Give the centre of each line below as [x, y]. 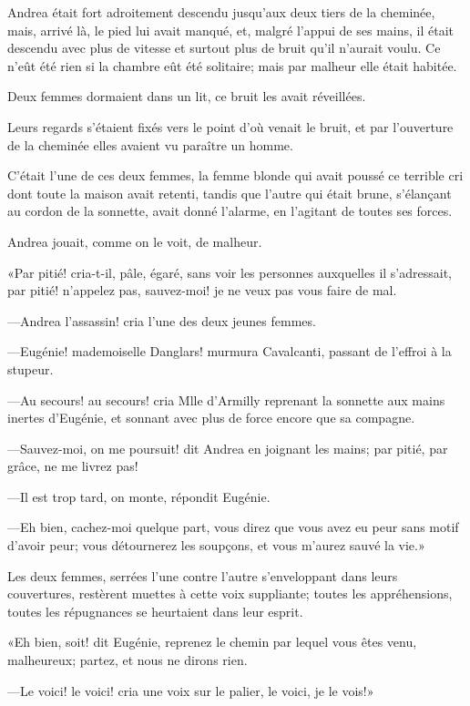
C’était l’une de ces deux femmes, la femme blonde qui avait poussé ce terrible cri [235, 175]
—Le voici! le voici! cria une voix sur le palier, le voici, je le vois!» [191, 690]
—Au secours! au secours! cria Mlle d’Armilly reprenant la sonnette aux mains [226, 399]
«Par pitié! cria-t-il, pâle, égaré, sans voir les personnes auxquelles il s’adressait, [230, 272]
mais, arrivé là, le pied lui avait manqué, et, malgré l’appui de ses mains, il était [231, 30]
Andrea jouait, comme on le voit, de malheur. [135, 241]
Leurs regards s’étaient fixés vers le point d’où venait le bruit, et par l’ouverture [230, 126]
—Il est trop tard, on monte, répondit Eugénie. [139, 496]
